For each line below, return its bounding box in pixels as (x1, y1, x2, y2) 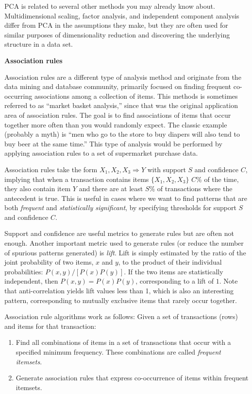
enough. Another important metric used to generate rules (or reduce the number (4, 238, 244, 248)
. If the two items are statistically (124, 266, 223, 276)
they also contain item (4, 183, 71, 194)
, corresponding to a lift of (135, 276, 214, 286)
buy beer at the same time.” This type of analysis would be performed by (4, 138, 222, 148)
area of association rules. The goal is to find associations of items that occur (4, 109, 231, 120)
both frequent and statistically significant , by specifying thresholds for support (4, 202, 236, 213)
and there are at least (79, 183, 143, 194)
